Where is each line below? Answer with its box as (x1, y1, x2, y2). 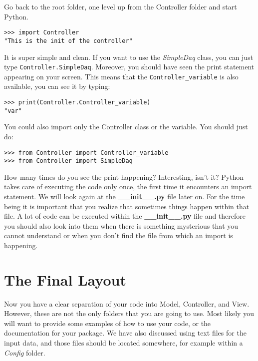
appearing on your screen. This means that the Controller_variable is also (4, 71, 239, 81)
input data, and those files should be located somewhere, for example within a (4, 338, 243, 348)
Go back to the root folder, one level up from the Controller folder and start (4, 1, 237, 11)
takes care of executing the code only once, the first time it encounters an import (4, 181, 252, 192)
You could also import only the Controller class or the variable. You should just (4, 121, 248, 132)
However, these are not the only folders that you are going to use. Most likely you (4, 308, 254, 319)
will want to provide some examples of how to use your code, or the (4, 318, 211, 328)
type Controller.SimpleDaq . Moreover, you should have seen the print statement (4, 61, 255, 72)
